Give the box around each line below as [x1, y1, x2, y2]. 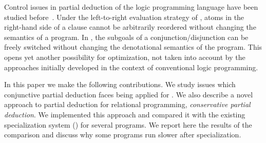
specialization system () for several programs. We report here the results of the [4, 119, 252, 130]
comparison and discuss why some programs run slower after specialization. [4, 129, 241, 140]
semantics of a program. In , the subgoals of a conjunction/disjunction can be [4, 31, 249, 42]
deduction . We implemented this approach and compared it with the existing [4, 109, 245, 119]
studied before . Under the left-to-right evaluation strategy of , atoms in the [4, 11, 244, 22]
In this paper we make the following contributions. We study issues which [4, 79, 236, 90]
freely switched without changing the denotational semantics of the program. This [4, 42, 262, 52]
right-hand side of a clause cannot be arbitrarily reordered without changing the [4, 22, 256, 32]
